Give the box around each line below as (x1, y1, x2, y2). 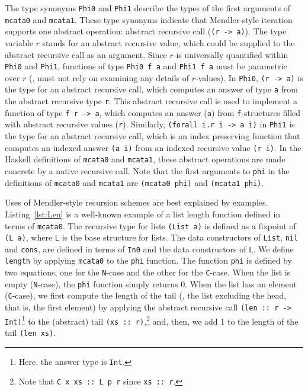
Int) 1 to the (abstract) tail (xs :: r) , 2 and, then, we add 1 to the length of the (5, 313, 299, 327)
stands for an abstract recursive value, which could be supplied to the (42, 36, 295, 49)
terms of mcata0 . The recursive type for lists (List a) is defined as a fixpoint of (5, 219, 296, 232)
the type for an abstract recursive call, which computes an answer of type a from (5, 83, 298, 95)
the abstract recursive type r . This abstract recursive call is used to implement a (5, 95, 298, 107)
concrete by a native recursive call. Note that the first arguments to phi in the (5, 165, 290, 177)
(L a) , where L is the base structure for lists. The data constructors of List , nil (5, 231, 299, 243)
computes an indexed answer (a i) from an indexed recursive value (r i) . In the (5, 141, 301, 153)
